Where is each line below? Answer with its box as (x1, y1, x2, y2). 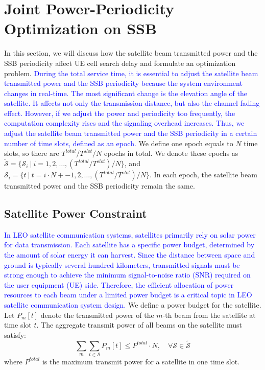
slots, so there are (4, 148, 59, 158)
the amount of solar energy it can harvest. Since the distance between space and (4, 249, 255, 260)
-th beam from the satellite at (162, 309, 256, 320)
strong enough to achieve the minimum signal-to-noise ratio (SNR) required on (4, 269, 251, 280)
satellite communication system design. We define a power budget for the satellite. (4, 299, 261, 310)
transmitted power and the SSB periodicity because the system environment (4, 78, 243, 88)
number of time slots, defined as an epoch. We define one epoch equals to (4, 137, 233, 148)
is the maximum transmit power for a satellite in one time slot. (42, 356, 240, 366)
